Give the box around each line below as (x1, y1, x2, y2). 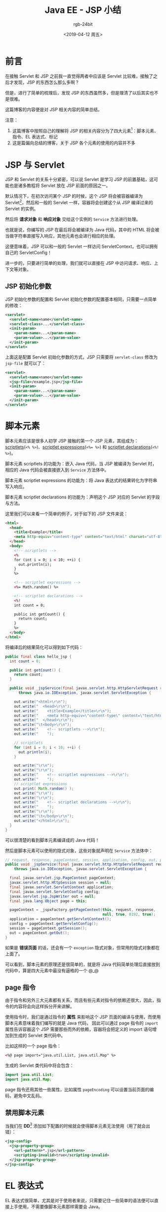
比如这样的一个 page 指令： (5, 1043, 62, 1049)
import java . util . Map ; (5, 1077, 52, 1082)
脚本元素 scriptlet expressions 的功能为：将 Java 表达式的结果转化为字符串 (5, 477, 157, 483)
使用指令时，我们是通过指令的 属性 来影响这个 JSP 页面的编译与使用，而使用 (5, 1014, 161, 1020)
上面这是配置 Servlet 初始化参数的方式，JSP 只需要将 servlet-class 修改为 (5, 354, 158, 360)
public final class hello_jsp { (5, 654, 72, 659)
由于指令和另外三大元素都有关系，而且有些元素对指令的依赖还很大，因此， (5, 997, 157, 1003)
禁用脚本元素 (5, 1109, 44, 1117)
